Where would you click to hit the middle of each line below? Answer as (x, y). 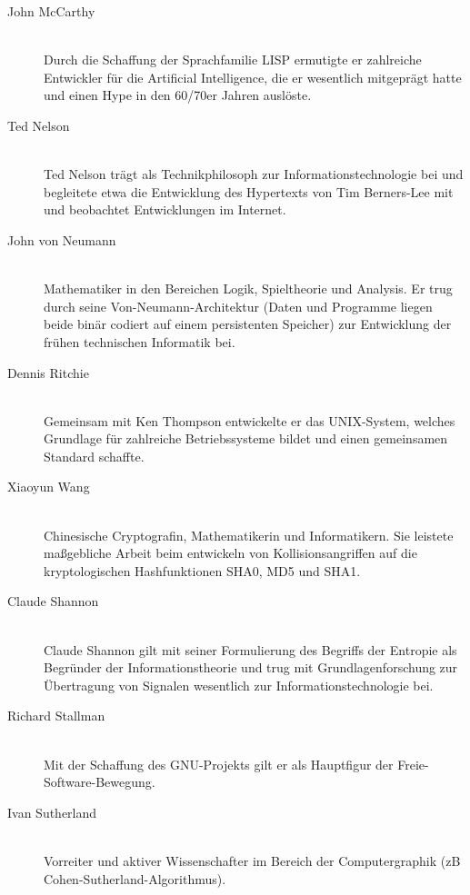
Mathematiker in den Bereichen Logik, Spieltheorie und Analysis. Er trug (248, 288)
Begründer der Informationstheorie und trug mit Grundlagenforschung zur (251, 667)
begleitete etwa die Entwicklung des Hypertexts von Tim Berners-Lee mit (249, 191)
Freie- (413, 764)
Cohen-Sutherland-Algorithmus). (135, 878)
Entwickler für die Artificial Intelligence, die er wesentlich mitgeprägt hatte (253, 77)
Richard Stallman (56, 716)
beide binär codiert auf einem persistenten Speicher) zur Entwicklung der (248, 324)
